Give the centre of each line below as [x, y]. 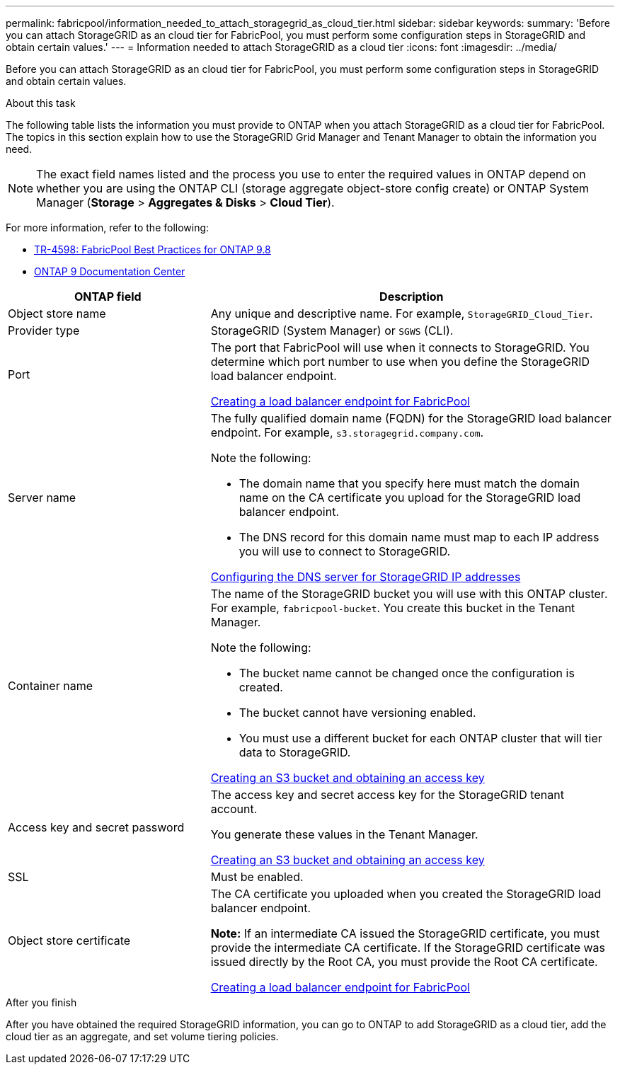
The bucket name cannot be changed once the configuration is [407, 673]
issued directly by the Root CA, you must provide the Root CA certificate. [404, 962]
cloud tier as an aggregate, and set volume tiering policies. [142, 1036]
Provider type [44, 330]
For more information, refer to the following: [108, 228]
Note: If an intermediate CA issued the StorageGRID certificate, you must [405, 933]
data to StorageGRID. [295, 752]
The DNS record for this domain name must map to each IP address [419, 537]
